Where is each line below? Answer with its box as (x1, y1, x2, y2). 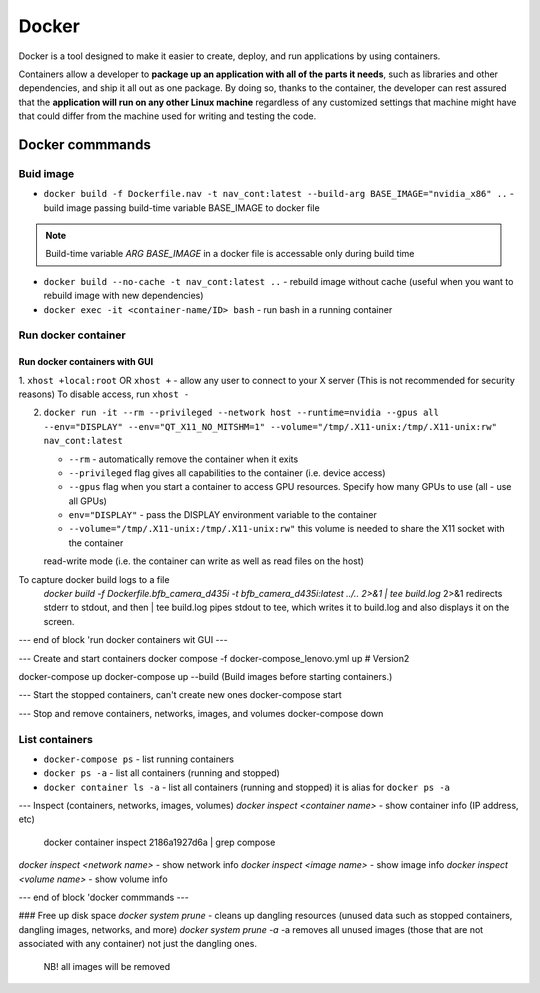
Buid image (18, 166, 75, 180)
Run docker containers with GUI (18, 356, 154, 368)
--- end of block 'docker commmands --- (18, 891, 189, 904)
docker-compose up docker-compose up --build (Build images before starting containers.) (18, 670, 393, 682)
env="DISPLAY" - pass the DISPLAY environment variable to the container (68, 509, 377, 521)
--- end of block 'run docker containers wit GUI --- (18, 634, 229, 646)
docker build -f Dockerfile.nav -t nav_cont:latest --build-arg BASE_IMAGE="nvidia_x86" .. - (43, 188, 515, 200)
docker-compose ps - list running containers (43, 753, 235, 765)
